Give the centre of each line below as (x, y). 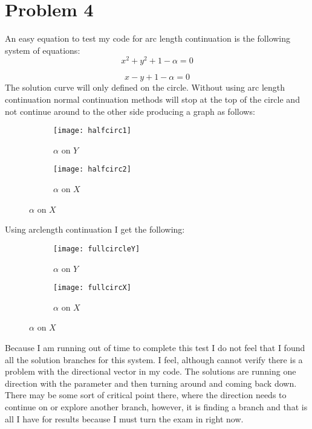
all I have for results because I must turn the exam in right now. (124, 418)
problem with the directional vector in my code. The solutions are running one (151, 371)
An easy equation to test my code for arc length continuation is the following (148, 38)
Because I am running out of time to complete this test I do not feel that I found (155, 347)
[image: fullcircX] (92, 288)
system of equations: (43, 50)
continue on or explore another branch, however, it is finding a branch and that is (156, 406)
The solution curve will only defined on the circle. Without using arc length (145, 87)
